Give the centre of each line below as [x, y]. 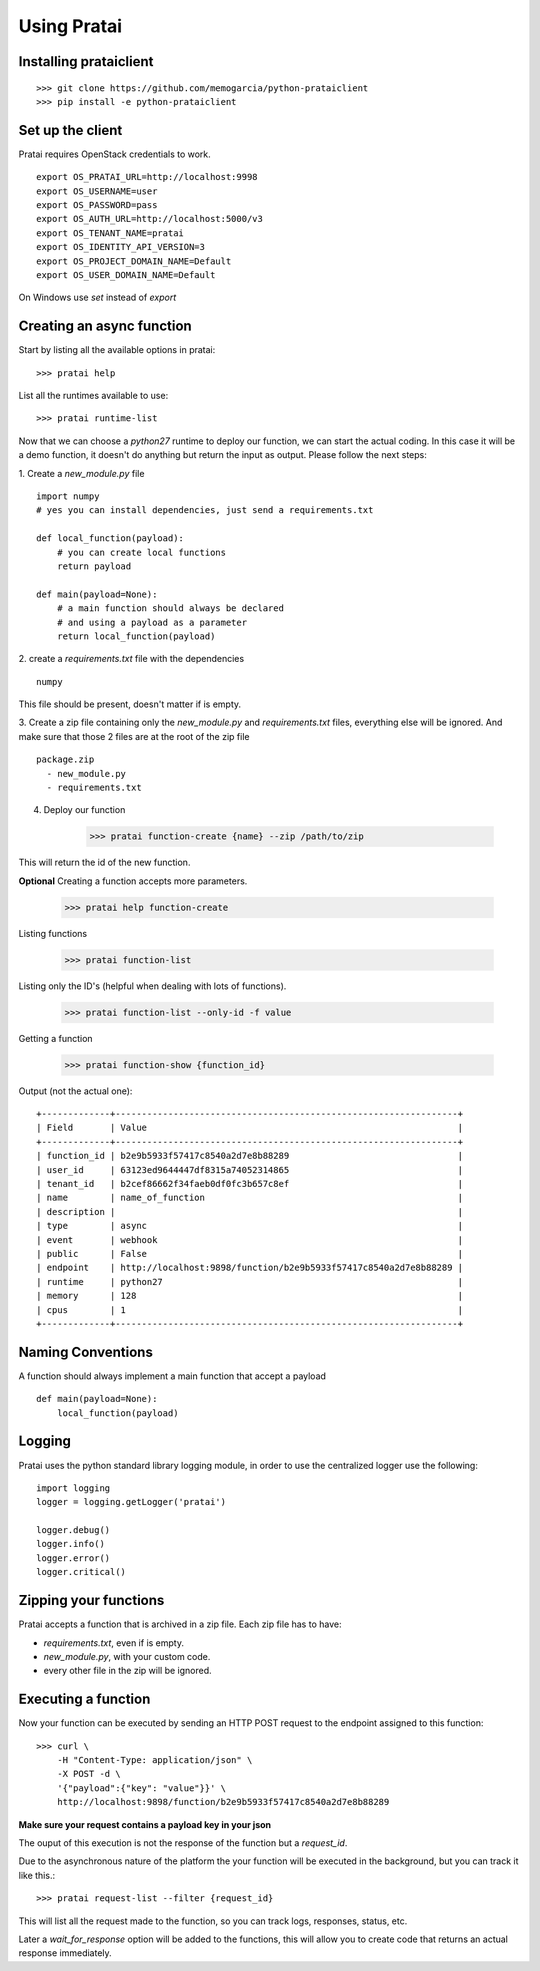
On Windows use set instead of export [97, 297]
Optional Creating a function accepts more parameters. [133, 881]
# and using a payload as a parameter [152, 622]
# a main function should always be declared [170, 608]
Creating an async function [105, 326]
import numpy [68, 496]
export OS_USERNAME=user [97, 191]
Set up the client [70, 130]
